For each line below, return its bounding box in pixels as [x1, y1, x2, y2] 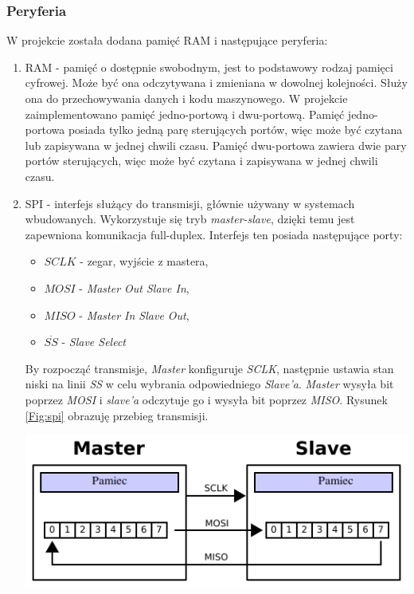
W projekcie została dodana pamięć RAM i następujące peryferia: [6, 32, 328, 49]
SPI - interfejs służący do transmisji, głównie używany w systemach [25, 195, 355, 211]
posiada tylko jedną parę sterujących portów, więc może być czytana [68, 121, 403, 138]
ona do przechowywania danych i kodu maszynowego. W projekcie [25, 90, 348, 106]
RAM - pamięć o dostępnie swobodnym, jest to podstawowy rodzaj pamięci [25, 58, 393, 75]
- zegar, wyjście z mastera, [80, 253, 209, 269]
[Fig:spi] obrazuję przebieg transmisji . [25, 407, 209, 423]
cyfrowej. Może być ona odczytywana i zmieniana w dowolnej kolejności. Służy [25, 74, 408, 91]
